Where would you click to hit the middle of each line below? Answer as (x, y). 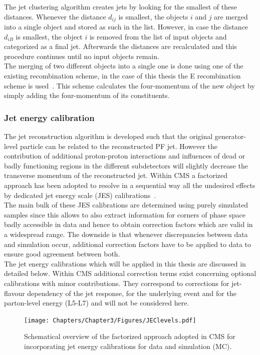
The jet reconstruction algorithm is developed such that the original (108, 136)
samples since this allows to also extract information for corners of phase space (125, 214)
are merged (231, 16)
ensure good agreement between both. (62, 254)
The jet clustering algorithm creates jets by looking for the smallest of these (120, 6)
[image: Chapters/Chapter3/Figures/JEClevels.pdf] (110, 320)
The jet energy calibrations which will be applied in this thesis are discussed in (125, 263)
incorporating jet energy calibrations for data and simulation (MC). (128, 346)
